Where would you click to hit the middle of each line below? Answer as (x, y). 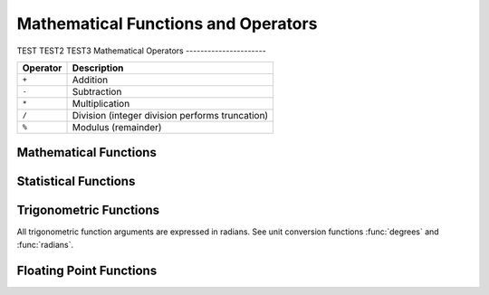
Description (98, 68)
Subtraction (97, 91)
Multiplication (101, 103)
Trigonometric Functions (88, 210)
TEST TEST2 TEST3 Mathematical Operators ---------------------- (141, 51)
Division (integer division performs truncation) (170, 115)
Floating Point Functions (87, 270)
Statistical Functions (76, 181)
